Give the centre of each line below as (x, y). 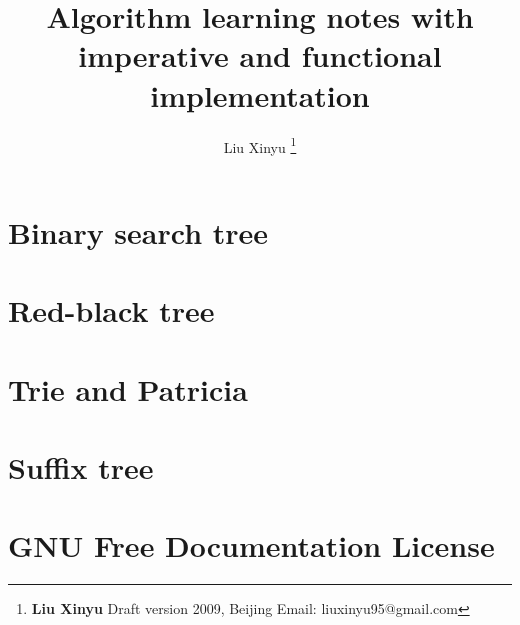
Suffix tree (81, 466)
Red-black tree (111, 310)
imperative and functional (260, 55)
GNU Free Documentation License (251, 545)
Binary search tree (138, 231)
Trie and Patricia (128, 388)
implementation (260, 94)
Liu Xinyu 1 (260, 145)
